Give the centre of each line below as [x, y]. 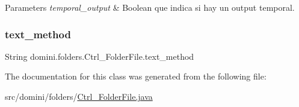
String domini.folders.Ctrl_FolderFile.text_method [100, 56]
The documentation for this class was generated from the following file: [136, 76]
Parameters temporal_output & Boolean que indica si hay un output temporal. [150, 7]
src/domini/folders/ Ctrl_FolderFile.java [79, 96]
